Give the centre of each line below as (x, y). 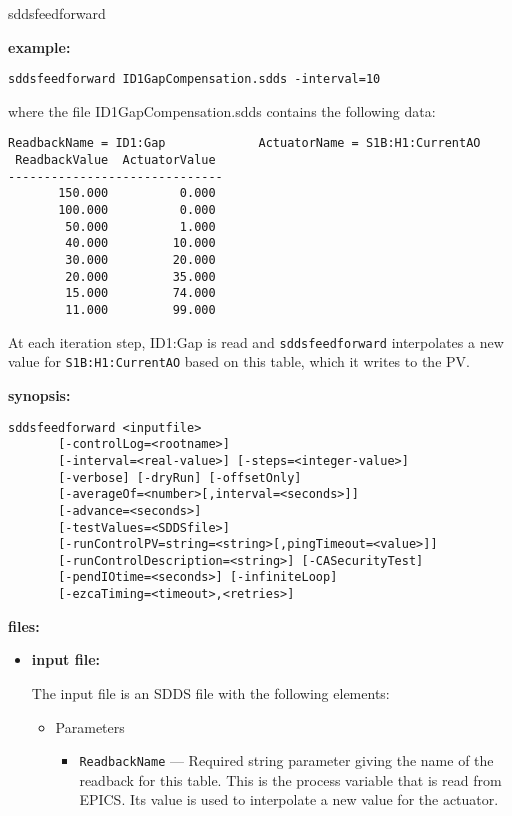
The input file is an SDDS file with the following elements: (210, 692)
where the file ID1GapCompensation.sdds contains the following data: (222, 110)
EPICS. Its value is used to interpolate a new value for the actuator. (289, 799)
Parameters (90, 726)
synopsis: (39, 394)
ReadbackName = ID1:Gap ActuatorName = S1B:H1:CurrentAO (244, 143)
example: (39, 46)
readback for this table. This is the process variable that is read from (290, 779)
